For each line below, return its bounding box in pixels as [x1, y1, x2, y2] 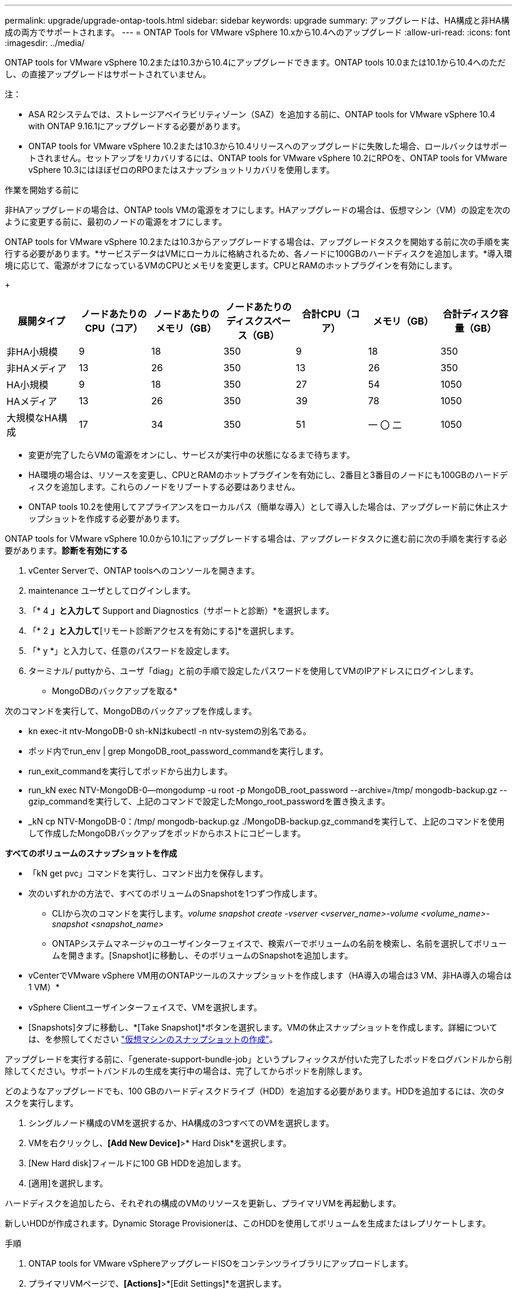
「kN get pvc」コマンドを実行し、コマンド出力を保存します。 [28, 868, 268, 878]
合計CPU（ [302, 308, 351, 320]
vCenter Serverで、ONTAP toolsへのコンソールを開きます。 [28, 565, 260, 575]
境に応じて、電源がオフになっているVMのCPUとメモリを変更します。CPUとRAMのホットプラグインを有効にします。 [5, 260, 457, 270]
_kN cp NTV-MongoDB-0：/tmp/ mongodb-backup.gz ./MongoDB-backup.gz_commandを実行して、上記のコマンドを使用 [28, 816, 505, 826]
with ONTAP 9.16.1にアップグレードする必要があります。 [28, 121, 246, 131]
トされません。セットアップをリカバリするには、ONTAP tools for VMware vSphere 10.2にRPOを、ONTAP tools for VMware [28, 153, 508, 163]
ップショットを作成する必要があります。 [28, 513, 185, 524]
